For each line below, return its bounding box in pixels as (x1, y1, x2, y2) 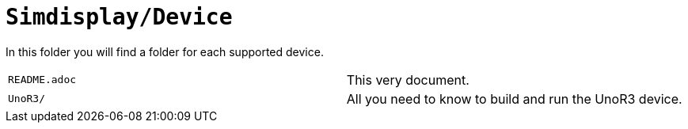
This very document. (346, 71, 469, 88)
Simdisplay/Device (6, 4, 233, 30)
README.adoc (8, 74, 77, 86)
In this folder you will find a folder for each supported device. (6, 44, 324, 59)
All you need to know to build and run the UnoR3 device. (346, 90, 682, 107)
